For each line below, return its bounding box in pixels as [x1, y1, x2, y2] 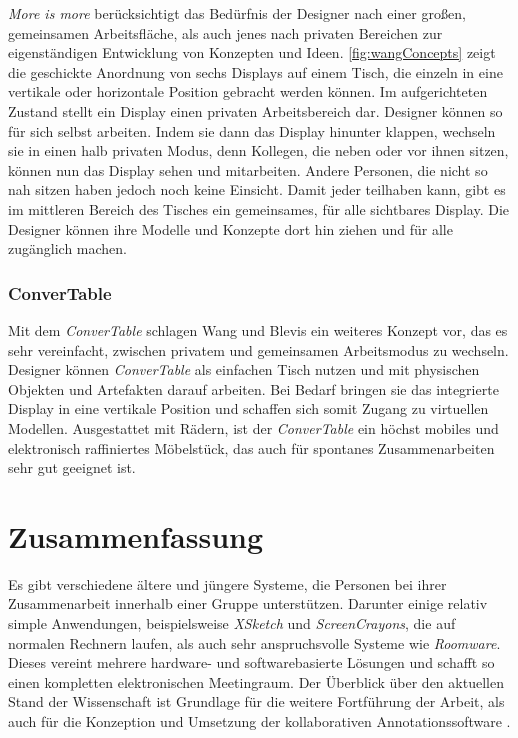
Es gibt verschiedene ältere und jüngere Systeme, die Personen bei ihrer [8, 573, 447, 594]
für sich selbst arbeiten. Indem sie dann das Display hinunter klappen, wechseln [8, 120, 496, 141]
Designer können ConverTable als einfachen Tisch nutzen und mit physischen [8, 359, 480, 380]
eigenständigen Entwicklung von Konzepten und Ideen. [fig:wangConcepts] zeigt [8, 42, 496, 63]
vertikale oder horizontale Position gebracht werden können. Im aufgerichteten [8, 81, 488, 102]
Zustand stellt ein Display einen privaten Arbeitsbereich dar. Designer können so [8, 100, 503, 121]
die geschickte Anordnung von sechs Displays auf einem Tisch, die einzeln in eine [8, 61, 503, 82]
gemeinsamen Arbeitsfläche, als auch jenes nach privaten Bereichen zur [8, 22, 443, 43]
